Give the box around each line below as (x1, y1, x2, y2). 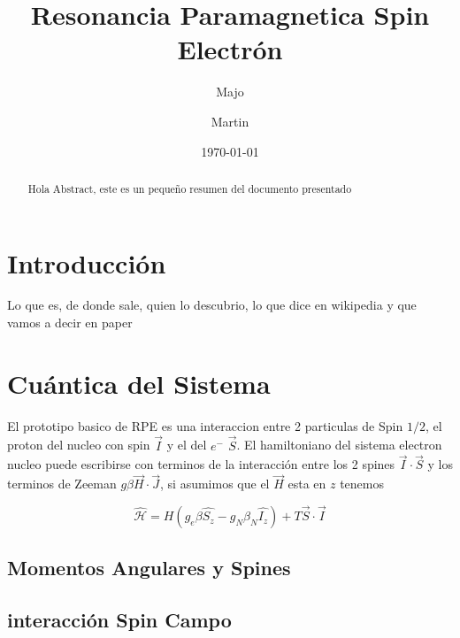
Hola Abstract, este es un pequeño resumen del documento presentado (27, 181, 352, 196)
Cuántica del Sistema (7, 365, 271, 401)
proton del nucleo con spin (7, 435, 150, 454)
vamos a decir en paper (7, 313, 133, 332)
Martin (211, 111, 249, 130)
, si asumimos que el (160, 474, 270, 493)
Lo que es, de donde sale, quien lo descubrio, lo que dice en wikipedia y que (7, 296, 417, 314)
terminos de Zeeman (7, 474, 117, 493)
